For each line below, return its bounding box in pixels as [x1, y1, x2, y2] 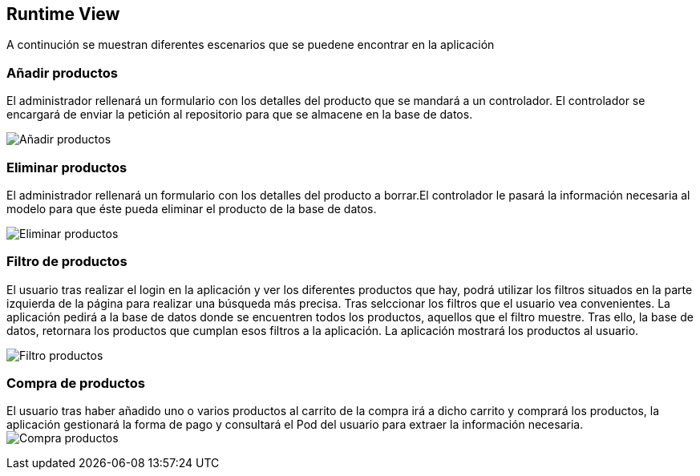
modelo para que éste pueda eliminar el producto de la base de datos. [6, 201, 377, 216]
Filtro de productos [6, 253, 127, 270]
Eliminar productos [6, 159, 127, 175]
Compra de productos [6, 375, 145, 392]
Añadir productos [6, 64, 118, 81]
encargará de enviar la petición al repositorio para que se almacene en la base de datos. [6, 107, 473, 122]
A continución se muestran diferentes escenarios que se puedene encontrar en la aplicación [6, 38, 495, 52]
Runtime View [6, 4, 120, 24]
